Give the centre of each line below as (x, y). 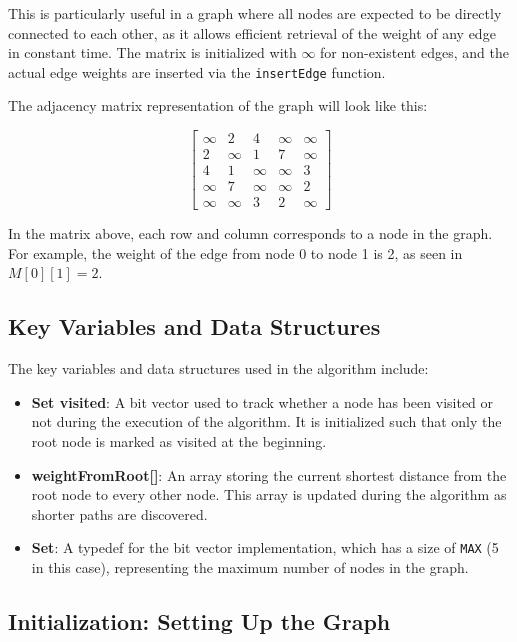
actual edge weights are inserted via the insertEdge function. (197, 71)
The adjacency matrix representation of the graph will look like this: (218, 105)
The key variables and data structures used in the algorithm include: (218, 368)
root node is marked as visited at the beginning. (179, 440)
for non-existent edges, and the (414, 52)
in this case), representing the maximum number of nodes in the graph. (250, 566)
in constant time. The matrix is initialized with (152, 52)
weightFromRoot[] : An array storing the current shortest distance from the (269, 474)
